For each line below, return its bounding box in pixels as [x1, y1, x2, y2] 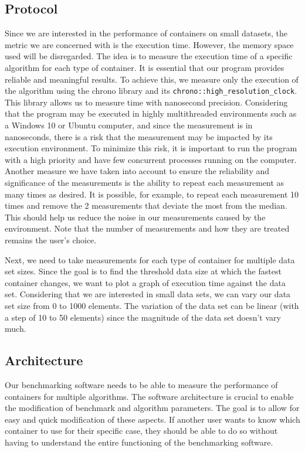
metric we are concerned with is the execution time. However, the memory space [5, 38, 294, 50]
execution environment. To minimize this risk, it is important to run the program [5, 142, 297, 154]
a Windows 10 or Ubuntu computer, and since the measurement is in [5, 119, 253, 131]
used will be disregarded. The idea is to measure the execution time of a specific [5, 50, 293, 62]
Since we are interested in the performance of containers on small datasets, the [5, 27, 287, 39]
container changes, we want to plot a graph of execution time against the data [5, 276, 286, 288]
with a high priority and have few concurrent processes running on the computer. [5, 153, 297, 165]
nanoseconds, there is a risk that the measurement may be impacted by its [5, 130, 273, 142]
